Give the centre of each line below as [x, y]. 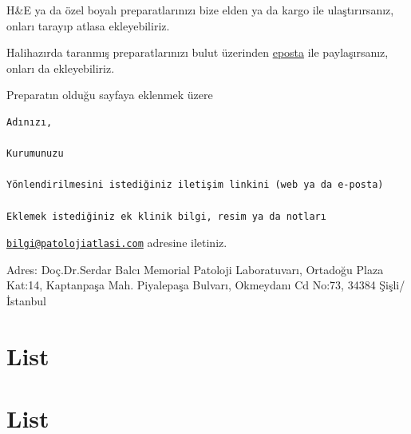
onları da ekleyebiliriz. [61, 68]
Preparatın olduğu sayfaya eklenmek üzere [110, 95]
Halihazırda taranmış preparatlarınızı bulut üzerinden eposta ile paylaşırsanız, [198, 52]
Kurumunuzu [35, 154]
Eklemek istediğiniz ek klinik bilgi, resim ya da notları [166, 216]
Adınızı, [30, 122]
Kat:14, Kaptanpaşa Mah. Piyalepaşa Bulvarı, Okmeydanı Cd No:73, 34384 [191, 285]
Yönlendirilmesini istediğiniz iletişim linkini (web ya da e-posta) [195, 185]
